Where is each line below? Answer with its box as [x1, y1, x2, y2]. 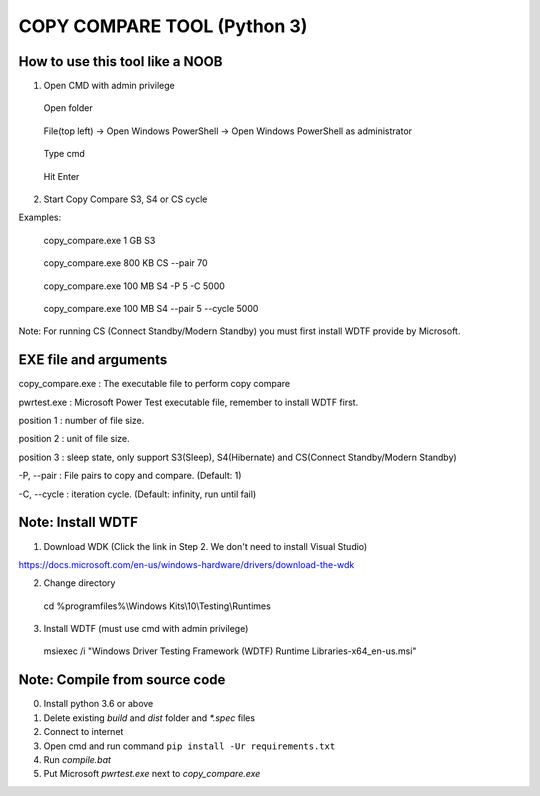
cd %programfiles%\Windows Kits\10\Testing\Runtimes [43, 600, 272, 612]
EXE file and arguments [18, 351, 168, 369]
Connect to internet [43, 726, 124, 738]
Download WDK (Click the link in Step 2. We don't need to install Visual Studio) [43, 540, 368, 552]
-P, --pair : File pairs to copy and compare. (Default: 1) [18, 470, 242, 482]
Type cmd [43, 148, 85, 160]
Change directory [43, 577, 116, 589]
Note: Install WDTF [18, 514, 139, 531]
